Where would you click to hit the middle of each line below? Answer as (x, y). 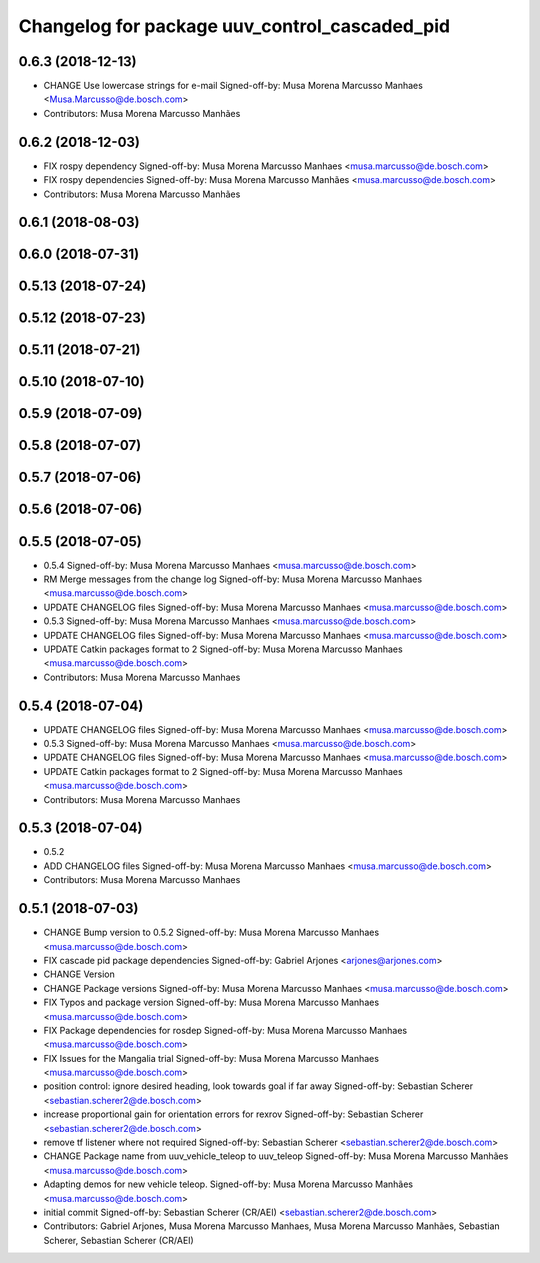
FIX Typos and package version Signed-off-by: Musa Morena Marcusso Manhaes (211, 1002)
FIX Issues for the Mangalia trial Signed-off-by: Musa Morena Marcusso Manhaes (211, 1058)
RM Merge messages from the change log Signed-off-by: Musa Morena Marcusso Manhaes (233, 579)
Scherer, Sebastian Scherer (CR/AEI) (118, 1240)
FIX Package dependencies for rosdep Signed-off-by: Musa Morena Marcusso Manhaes (225, 1030)
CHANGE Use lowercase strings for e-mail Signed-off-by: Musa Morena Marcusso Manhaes (233, 86)
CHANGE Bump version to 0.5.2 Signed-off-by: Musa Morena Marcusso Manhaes (211, 932)
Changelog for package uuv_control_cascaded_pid (234, 26)
